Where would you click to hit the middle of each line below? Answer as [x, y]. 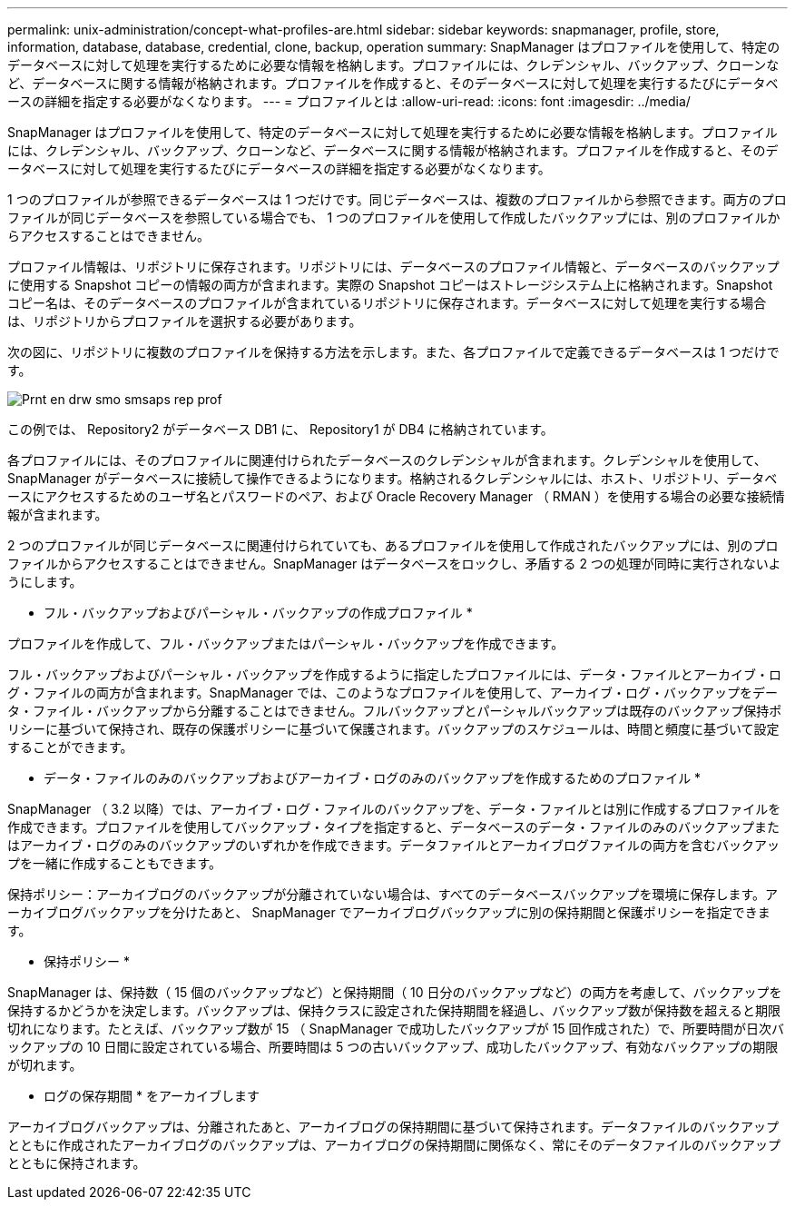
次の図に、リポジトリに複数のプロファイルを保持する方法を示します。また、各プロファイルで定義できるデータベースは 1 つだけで [393, 352]
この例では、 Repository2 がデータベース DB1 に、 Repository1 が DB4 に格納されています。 [280, 429]
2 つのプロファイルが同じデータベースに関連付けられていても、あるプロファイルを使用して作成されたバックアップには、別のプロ [393, 545]
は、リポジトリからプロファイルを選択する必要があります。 [185, 321]
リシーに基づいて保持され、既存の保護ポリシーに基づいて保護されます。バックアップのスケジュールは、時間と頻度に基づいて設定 [393, 729]
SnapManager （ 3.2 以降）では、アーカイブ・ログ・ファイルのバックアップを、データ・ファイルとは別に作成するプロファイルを [394, 809]
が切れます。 [45, 1065]
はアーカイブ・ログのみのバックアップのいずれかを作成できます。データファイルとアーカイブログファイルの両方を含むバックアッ [393, 845]
